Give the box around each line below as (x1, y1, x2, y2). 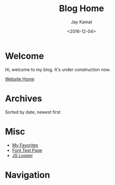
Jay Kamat (71, 19, 92, 25)
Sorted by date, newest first (5, 109, 61, 115)
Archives (5, 93, 42, 104)
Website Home (5, 76, 35, 82)
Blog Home (59, 3, 104, 14)
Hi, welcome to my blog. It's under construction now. (5, 67, 111, 72)
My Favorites (12, 142, 38, 148)
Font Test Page (12, 147, 43, 153)
